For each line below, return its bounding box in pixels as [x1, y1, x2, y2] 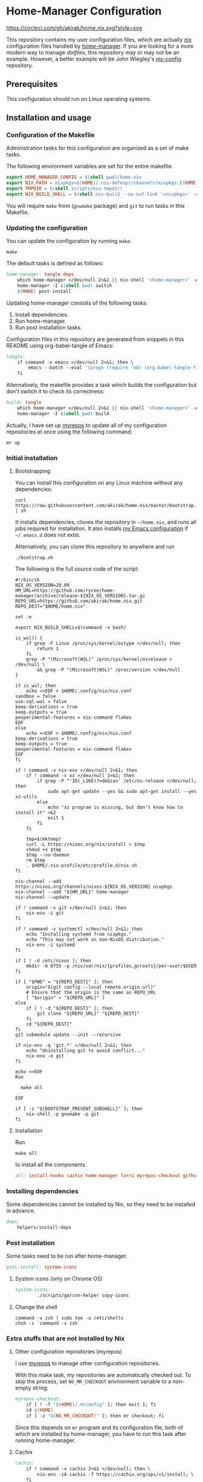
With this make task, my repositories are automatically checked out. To [14, 1371, 192, 1379]
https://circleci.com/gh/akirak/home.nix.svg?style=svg [6, 24, 143, 31]
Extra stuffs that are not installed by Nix [6, 1334, 125, 1342]
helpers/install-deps [17, 1225, 71, 1231]
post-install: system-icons [6, 1264, 77, 1270]
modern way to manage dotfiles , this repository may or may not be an [6, 48, 180, 56]
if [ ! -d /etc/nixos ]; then [14, 958, 92, 964]
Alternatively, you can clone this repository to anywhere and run [14, 543, 175, 551]
